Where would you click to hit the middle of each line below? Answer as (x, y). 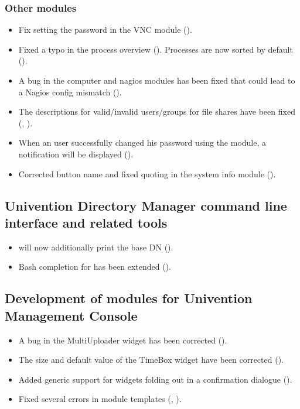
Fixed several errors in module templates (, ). (100, 399)
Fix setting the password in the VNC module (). (105, 30)
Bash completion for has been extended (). (95, 267)
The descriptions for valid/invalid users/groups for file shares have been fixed (157, 111)
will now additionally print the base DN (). (96, 247)
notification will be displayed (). (76, 154)
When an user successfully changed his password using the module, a (142, 142)
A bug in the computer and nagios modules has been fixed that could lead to (157, 80)
